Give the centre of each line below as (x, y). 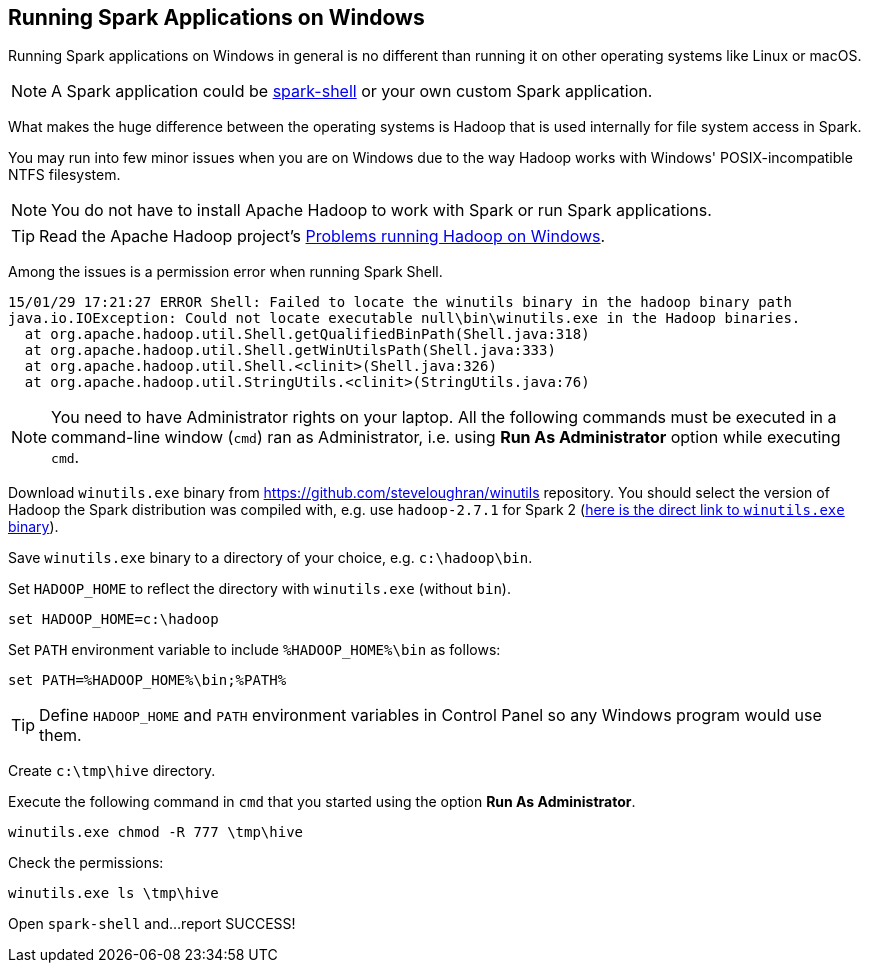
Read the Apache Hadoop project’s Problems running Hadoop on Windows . (322, 236)
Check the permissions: (86, 863)
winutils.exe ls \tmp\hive (113, 893)
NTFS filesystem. (64, 175)
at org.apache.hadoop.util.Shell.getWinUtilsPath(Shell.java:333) (290, 350)
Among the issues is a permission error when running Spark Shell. (225, 272)
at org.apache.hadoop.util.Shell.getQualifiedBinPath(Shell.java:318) (307, 334)
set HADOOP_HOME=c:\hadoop (113, 619)
